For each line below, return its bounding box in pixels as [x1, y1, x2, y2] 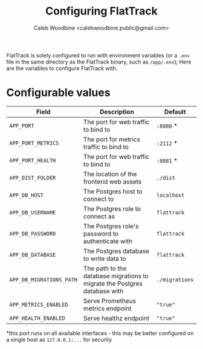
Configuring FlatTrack [45, 4, 158, 18]
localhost [156, 191, 185, 199]
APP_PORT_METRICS [9, 139, 59, 146]
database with [83, 287, 124, 295]
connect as [83, 212, 115, 220]
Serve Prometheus [83, 296, 137, 305]
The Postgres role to [83, 204, 141, 213]
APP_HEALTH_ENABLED [9, 315, 65, 321]
